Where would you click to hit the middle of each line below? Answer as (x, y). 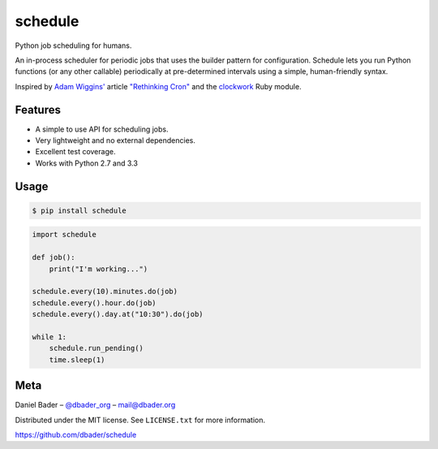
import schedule (64, 235)
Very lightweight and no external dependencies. (116, 140)
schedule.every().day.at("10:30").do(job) (118, 314)
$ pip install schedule (79, 210)
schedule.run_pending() (96, 348)
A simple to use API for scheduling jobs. (102, 129)
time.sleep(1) (77, 360)
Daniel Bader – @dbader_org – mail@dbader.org (95, 405)
